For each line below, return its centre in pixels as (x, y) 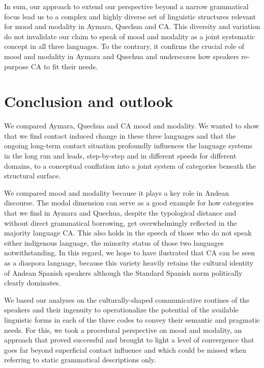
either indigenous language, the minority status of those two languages (114, 242)
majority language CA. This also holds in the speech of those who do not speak (128, 233)
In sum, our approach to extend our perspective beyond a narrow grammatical (126, 6)
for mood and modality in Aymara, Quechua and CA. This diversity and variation (132, 26)
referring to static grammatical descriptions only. (80, 360)
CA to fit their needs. (64, 66)
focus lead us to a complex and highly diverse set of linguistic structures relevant (130, 16)
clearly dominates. (32, 283)
